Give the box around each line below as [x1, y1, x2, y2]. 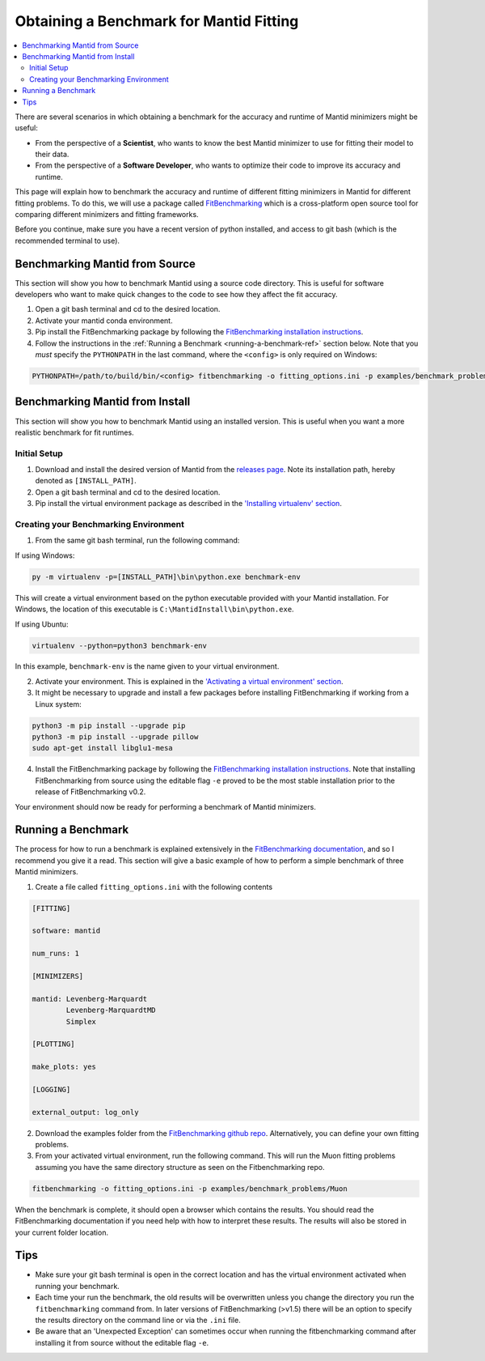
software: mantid [32, 926, 101, 935]
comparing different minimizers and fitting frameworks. [15, 210, 199, 219]
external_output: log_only [32, 1108, 139, 1116]
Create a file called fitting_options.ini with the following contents [35, 882, 273, 891]
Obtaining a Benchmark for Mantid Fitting [15, 12, 299, 30]
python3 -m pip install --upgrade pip [32, 721, 186, 730]
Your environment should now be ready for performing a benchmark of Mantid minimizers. [15, 802, 317, 811]
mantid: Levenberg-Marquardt [32, 994, 148, 1003]
